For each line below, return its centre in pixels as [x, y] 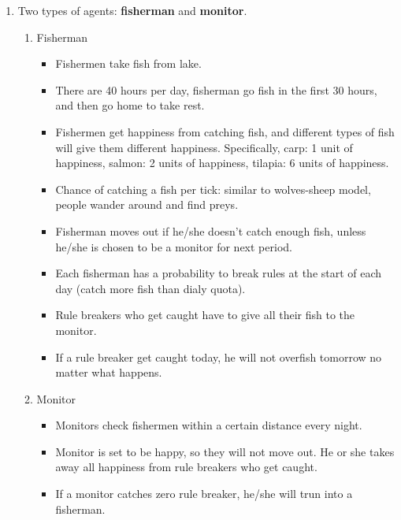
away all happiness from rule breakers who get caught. [186, 467]
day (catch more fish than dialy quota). [150, 288]
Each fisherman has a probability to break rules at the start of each [219, 273]
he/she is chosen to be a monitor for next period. [174, 246]
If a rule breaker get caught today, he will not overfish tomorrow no [219, 357]
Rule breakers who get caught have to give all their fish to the [205, 315]
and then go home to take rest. [130, 105]
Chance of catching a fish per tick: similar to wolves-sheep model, [213, 189]
